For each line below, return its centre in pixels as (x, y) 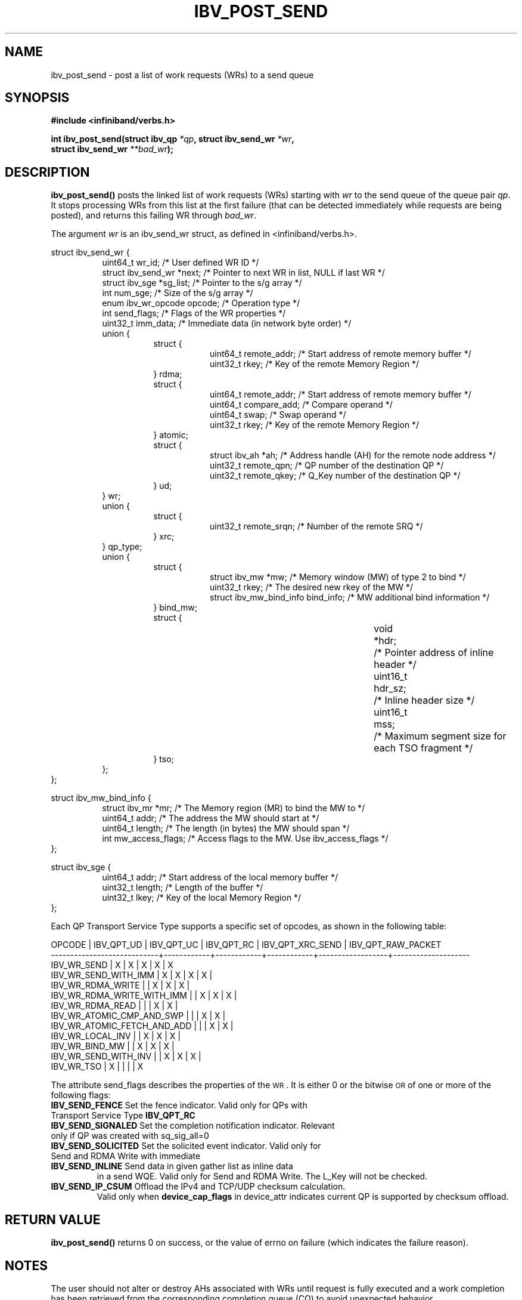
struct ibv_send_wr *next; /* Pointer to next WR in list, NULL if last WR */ (243, 273)
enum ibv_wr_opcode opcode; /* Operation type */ (201, 303)
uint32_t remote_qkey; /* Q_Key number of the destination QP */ (335, 476)
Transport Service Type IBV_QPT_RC (123, 1116)
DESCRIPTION (47, 172)
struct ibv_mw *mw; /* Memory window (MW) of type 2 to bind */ (338, 577)
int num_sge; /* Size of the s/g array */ (178, 293)
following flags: (81, 1095)
